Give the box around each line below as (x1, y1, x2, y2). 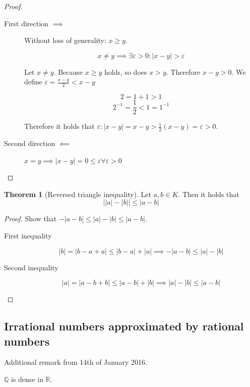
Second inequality (4, 262, 58, 272)
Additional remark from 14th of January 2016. (4, 357, 147, 367)
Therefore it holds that (24, 121, 95, 131)
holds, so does (104, 66, 147, 77)
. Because (53, 66, 83, 77)
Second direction (4, 138, 55, 149)
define (24, 76, 42, 87)
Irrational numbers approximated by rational (4, 318, 244, 334)
